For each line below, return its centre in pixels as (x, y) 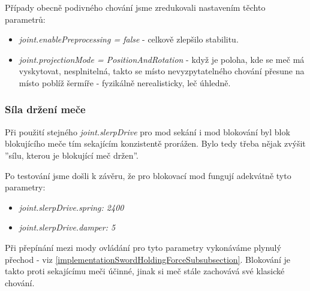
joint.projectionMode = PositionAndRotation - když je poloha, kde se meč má (162, 59)
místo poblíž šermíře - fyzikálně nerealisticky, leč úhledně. (125, 82)
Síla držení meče (45, 109)
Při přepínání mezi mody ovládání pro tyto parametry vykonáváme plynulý (143, 247)
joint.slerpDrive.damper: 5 (67, 227)
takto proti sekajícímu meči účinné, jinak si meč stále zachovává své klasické (145, 271)
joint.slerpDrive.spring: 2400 (71, 207)
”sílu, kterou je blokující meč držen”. (72, 155)
